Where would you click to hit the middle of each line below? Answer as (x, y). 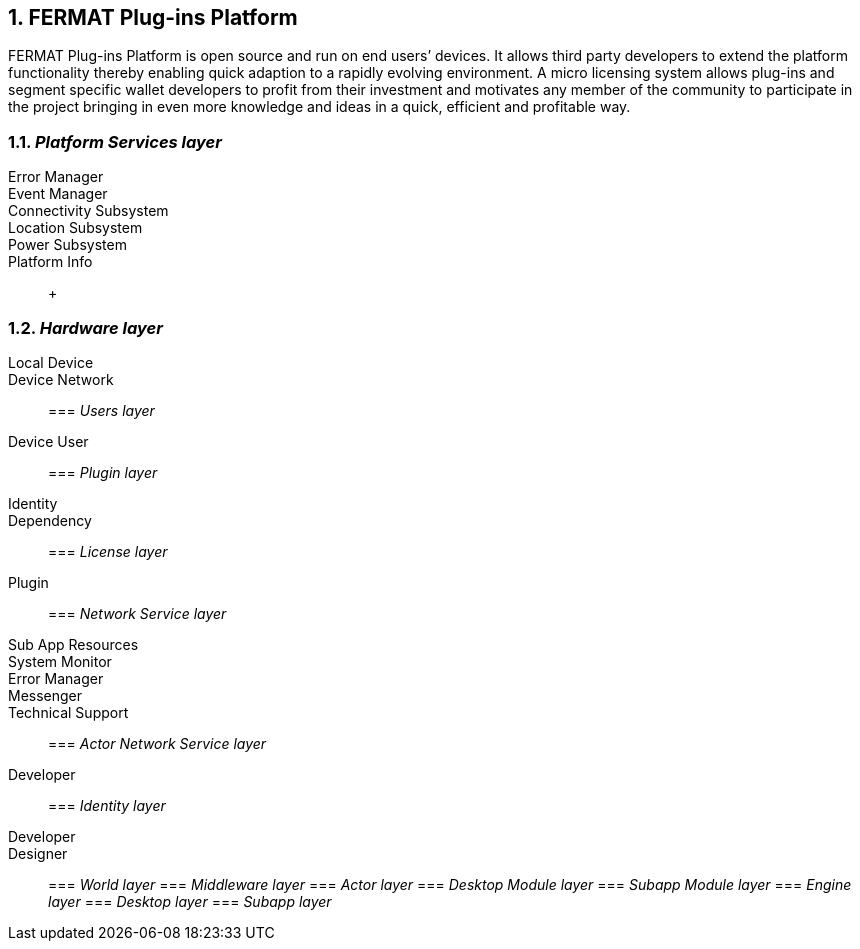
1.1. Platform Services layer (115, 141)
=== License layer (108, 551)
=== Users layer (101, 410)
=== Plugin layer (103, 472)
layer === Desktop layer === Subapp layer (190, 901)
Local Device (51, 362)
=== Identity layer (107, 805)
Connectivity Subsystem (88, 211)
